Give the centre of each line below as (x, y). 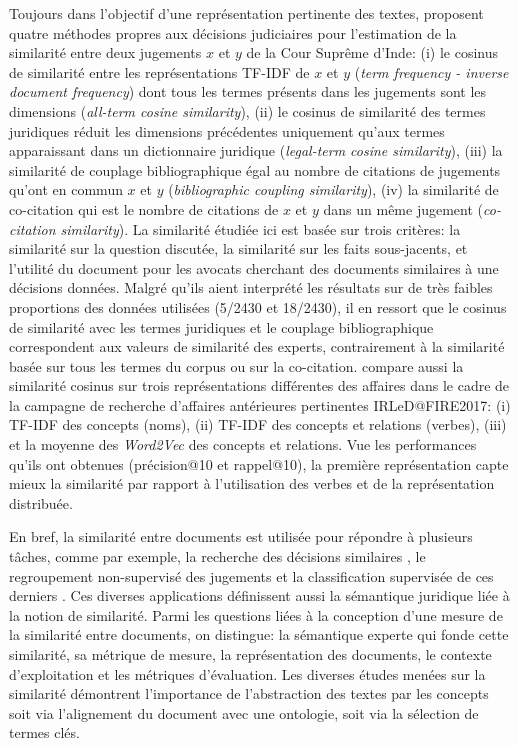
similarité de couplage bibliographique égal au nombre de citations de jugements (255, 169)
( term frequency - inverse (431, 71)
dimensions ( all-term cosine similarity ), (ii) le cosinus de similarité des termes (247, 110)
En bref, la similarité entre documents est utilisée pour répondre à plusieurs (241, 536)
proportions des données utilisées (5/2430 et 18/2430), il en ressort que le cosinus (258, 306)
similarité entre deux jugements (105, 52)
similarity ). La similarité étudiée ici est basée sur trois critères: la (260, 228)
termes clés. (44, 732)
